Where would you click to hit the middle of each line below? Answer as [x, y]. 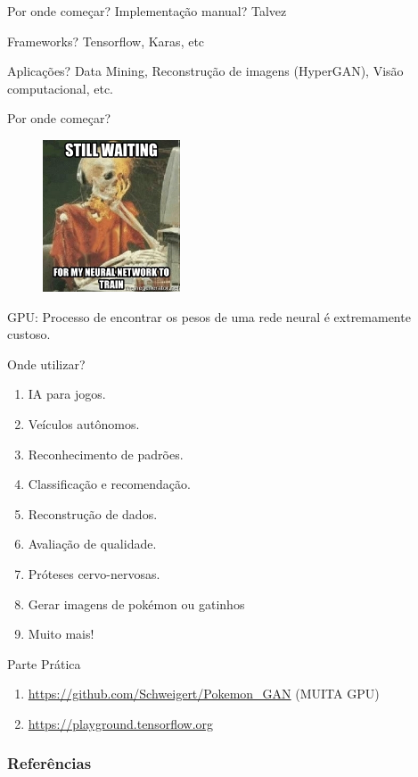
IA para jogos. [67, 394]
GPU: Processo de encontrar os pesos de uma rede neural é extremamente [209, 316]
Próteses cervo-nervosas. [94, 573]
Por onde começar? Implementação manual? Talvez [147, 11]
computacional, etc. [60, 88]
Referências [49, 763]
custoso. [29, 334]
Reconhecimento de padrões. [106, 454]
